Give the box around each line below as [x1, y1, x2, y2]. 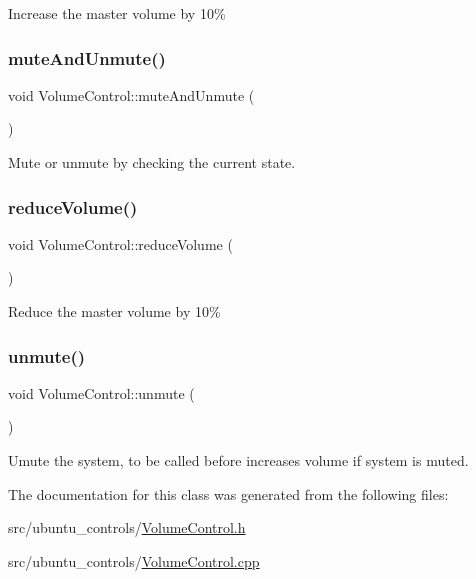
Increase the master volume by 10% [8, 3, 226, 23]
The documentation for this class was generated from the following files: [8, 483, 449, 504]
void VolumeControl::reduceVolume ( [8, 233, 233, 254]
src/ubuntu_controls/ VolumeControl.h [8, 517, 246, 538]
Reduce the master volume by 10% [8, 301, 221, 321]
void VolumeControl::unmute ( [8, 382, 195, 403]
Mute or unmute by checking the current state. [8, 152, 296, 172]
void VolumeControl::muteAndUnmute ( [8, 84, 255, 105]
